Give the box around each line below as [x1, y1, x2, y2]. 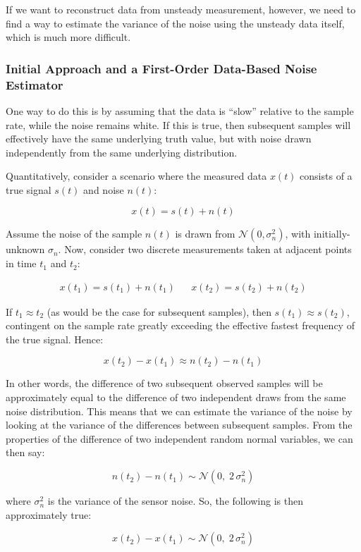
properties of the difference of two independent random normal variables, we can [6, 431, 353, 446]
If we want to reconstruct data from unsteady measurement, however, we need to [6, 2, 356, 16]
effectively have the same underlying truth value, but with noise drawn [6, 131, 312, 146]
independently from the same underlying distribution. [6, 145, 238, 159]
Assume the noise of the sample [6, 226, 142, 241]
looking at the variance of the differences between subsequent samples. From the [6, 417, 353, 432]
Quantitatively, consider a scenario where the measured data [6, 168, 267, 183]
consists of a [300, 168, 353, 183]
